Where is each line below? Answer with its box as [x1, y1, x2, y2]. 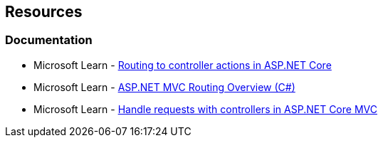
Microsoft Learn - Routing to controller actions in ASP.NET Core [33, 58, 332, 71]
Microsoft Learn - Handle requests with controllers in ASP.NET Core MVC [33, 102, 377, 115]
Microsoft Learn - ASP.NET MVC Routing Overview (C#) [33, 80, 295, 93]
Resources [5, 3, 83, 21]
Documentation [5, 33, 93, 48]
